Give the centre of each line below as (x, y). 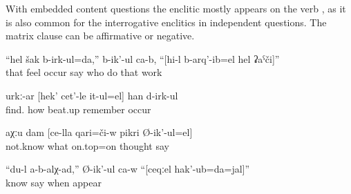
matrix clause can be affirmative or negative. (100, 36)
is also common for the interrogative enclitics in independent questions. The (166, 22)
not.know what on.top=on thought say (87, 145)
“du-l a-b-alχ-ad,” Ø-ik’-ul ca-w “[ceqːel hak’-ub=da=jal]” (128, 169)
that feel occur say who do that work (84, 72)
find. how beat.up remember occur (78, 109)
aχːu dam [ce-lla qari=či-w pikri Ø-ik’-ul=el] (99, 132)
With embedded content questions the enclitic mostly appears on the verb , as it (176, 8)
